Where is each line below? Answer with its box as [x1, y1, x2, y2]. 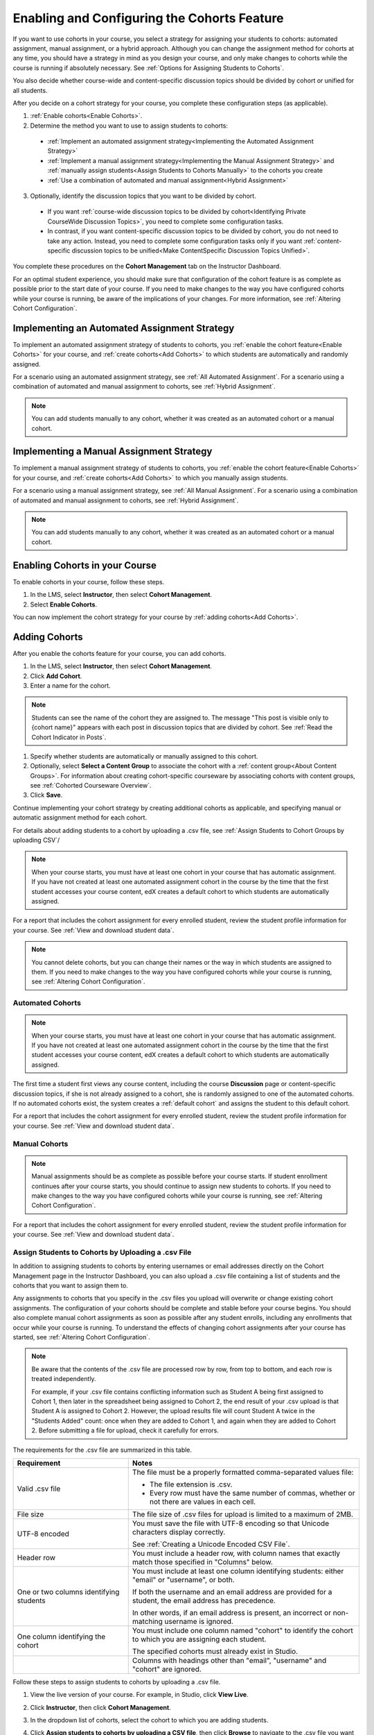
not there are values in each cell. [149, 1496, 256, 1506]
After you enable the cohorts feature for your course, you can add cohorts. [12, 649, 226, 657]
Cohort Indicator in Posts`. [31, 733, 107, 741]
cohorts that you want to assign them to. [12, 1281, 128, 1290]
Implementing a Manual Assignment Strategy [12, 446, 213, 457]
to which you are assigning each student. [132, 1634, 267, 1644]
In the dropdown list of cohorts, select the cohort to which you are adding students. [30, 1716, 269, 1725]
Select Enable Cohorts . [30, 600, 97, 609]
